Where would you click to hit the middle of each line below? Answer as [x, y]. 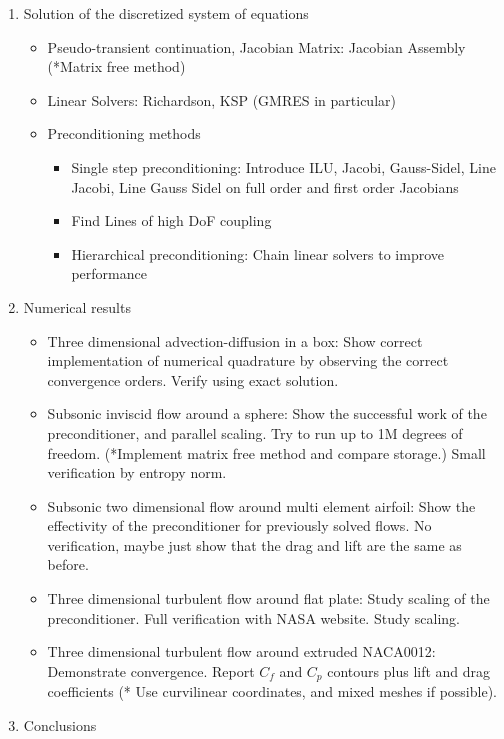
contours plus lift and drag [409, 670]
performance [109, 273]
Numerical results [77, 306]
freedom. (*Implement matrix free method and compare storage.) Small [266, 452]
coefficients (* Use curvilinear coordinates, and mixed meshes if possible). [272, 691]
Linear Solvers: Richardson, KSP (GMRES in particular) [221, 99]
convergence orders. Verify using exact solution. [193, 379]
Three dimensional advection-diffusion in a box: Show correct [235, 340]
